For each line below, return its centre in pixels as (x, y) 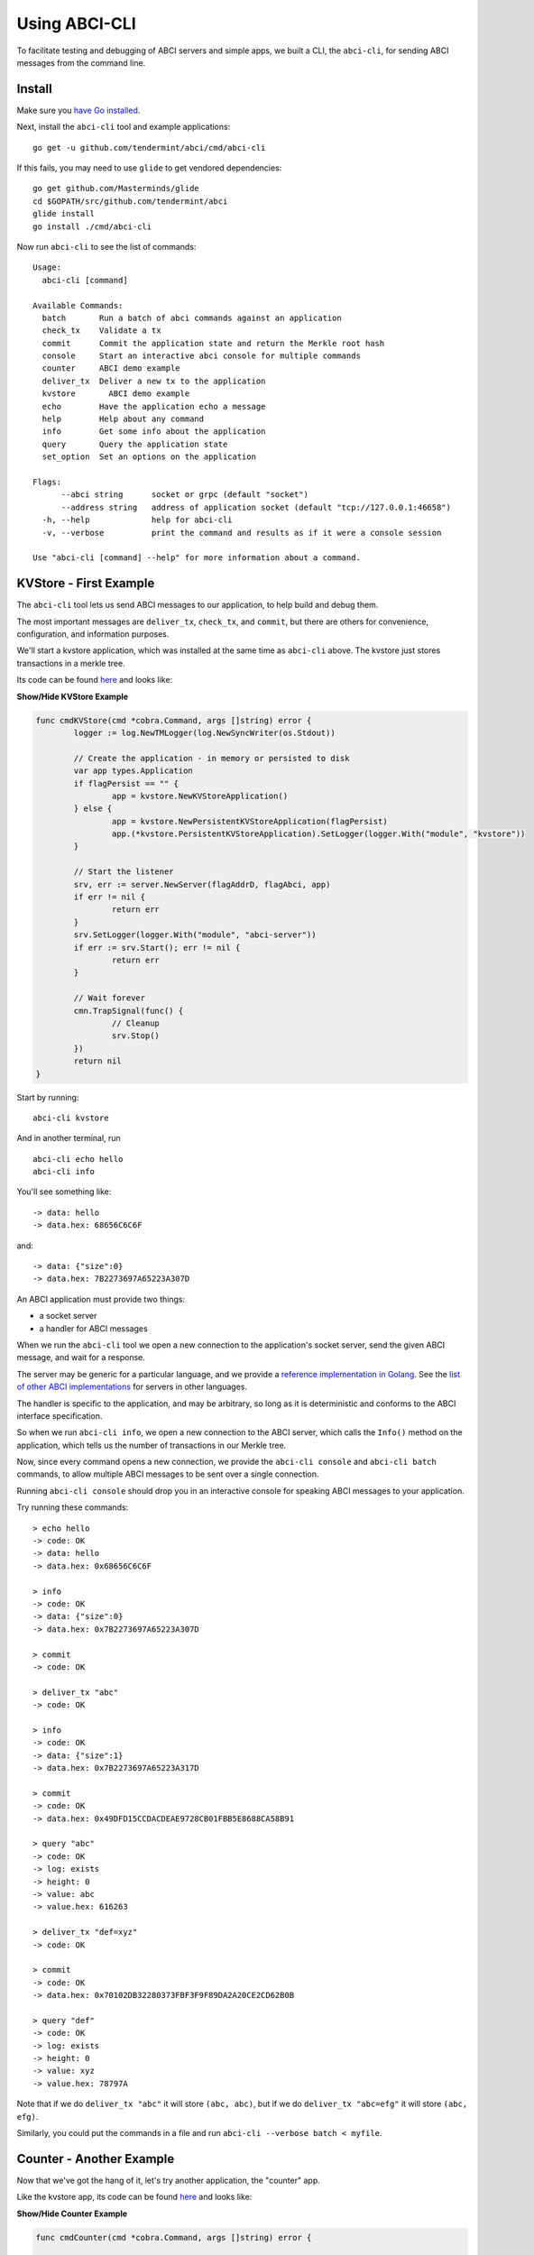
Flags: (47, 482)
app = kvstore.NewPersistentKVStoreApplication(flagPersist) (249, 821)
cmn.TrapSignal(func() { (129, 1011)
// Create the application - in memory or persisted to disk (212, 758)
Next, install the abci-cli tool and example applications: (124, 127)
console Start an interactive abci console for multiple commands (201, 356)
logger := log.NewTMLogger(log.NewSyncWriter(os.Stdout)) (204, 732)
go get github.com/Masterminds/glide (116, 189)
